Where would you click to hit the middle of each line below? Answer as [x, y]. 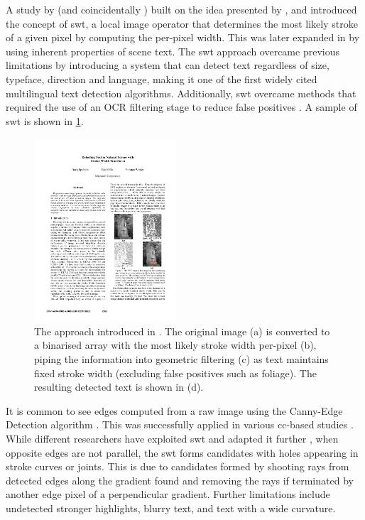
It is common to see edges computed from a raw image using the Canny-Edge [174, 410]
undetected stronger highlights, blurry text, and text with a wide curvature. [171, 508]
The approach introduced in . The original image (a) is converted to [182, 331]
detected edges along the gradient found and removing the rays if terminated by [180, 480]
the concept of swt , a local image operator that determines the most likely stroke [182, 23]
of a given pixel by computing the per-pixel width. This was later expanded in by [183, 37]
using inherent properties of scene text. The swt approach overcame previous [173, 51]
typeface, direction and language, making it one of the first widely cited [162, 78]
